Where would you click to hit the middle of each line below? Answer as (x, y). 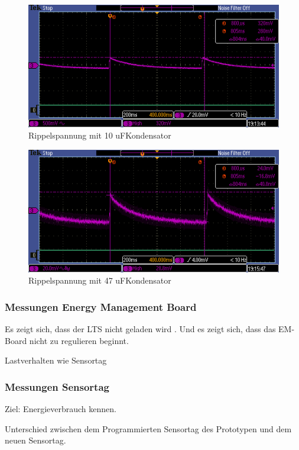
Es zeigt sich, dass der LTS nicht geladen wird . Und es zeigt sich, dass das (140, 328)
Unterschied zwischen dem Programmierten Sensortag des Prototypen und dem (148, 428)
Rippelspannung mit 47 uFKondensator (100, 280)
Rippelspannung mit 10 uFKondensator (100, 135)
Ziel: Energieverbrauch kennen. (61, 408)
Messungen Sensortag (57, 386)
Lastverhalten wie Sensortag (56, 360)
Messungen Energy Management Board (101, 306)
